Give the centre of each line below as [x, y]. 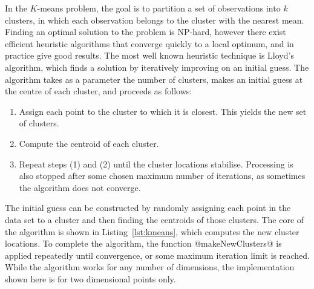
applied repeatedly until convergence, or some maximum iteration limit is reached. [157, 255]
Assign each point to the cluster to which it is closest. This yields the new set [163, 111]
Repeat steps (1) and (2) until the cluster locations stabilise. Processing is [156, 164]
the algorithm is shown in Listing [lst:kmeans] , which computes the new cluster [152, 231]
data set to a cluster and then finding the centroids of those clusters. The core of [155, 219]
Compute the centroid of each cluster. [89, 143]
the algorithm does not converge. [80, 187]
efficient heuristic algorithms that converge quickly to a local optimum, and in [149, 43]
